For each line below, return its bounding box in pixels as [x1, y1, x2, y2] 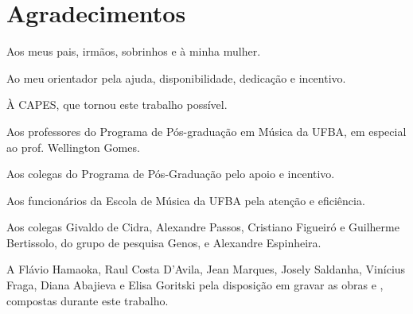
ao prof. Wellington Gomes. [6, 138, 140, 155]
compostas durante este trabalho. [6, 292, 169, 308]
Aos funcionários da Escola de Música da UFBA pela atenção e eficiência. [6, 192, 365, 208]
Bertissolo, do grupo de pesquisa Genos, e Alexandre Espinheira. [6, 234, 321, 250]
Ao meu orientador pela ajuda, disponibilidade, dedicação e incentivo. [6, 69, 346, 86]
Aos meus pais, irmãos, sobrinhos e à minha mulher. [6, 43, 261, 60]
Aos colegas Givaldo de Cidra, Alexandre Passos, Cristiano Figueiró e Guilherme [6, 219, 399, 235]
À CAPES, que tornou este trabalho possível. [6, 96, 228, 113]
